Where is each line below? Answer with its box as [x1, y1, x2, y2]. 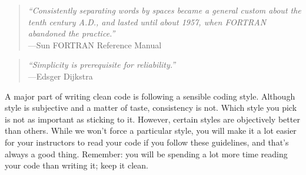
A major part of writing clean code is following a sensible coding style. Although [5, 90, 295, 102]
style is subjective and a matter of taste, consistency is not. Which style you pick [5, 101, 297, 114]
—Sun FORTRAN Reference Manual [28, 38, 162, 51]
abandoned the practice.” [28, 27, 115, 39]
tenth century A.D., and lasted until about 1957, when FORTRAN [28, 15, 267, 28]
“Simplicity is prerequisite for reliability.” [28, 58, 176, 71]
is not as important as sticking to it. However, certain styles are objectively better [5, 113, 300, 125]
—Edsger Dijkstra [28, 70, 93, 82]
